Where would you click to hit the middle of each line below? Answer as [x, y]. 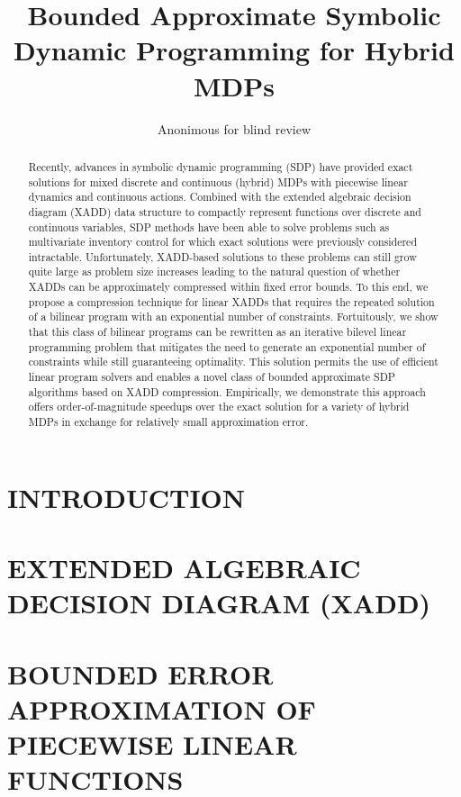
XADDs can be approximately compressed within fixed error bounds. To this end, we [228, 287]
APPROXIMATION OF [162, 708]
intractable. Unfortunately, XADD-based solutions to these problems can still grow [222, 256]
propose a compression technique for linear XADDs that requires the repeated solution [231, 301]
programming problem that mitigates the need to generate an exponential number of [227, 346]
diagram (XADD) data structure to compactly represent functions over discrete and [225, 211]
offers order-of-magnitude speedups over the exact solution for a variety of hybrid [219, 407]
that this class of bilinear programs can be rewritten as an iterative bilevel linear [217, 332]
